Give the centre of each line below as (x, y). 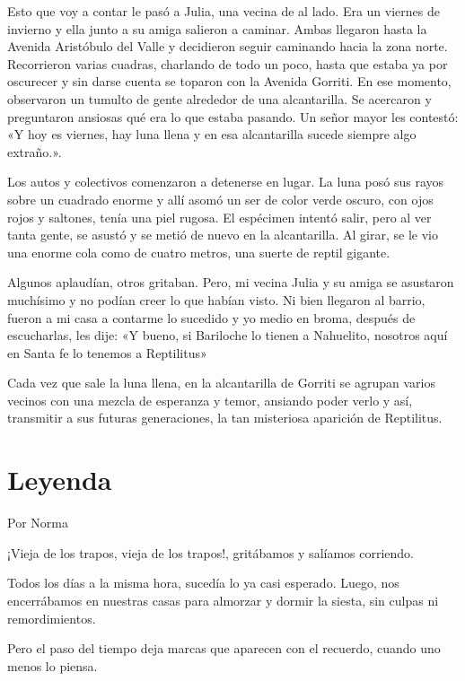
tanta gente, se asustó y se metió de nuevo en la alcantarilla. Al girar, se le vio (223, 235)
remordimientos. (52, 618)
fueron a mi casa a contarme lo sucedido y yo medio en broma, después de (211, 317)
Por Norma (38, 523)
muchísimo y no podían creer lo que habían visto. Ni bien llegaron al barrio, (216, 299)
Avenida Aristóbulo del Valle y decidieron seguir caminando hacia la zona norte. (228, 46)
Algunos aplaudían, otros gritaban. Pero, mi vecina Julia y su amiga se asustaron (231, 282)
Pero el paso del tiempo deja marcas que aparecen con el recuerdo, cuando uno (224, 648)
